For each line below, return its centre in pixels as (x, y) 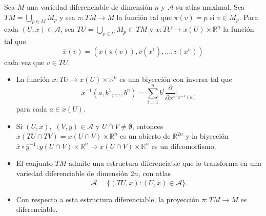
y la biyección (207, 136)
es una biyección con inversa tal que (176, 79)
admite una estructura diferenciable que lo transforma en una (165, 163)
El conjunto (34, 163)
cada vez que (24, 62)
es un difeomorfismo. (184, 146)
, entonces (148, 126)
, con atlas (154, 173)
